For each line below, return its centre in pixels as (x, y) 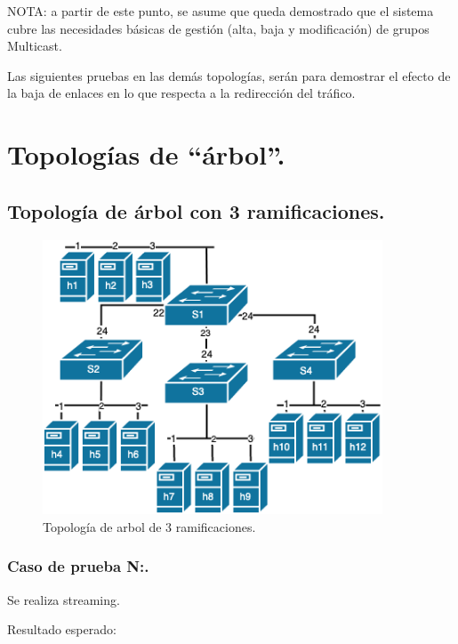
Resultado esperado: (62, 629)
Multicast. (35, 46)
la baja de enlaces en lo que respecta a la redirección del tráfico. (181, 93)
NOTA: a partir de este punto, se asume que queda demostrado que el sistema (221, 11)
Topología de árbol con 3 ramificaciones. (196, 210)
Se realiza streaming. (64, 599)
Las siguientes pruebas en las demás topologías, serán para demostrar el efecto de (229, 75)
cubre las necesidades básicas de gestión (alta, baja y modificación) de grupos (218, 28)
